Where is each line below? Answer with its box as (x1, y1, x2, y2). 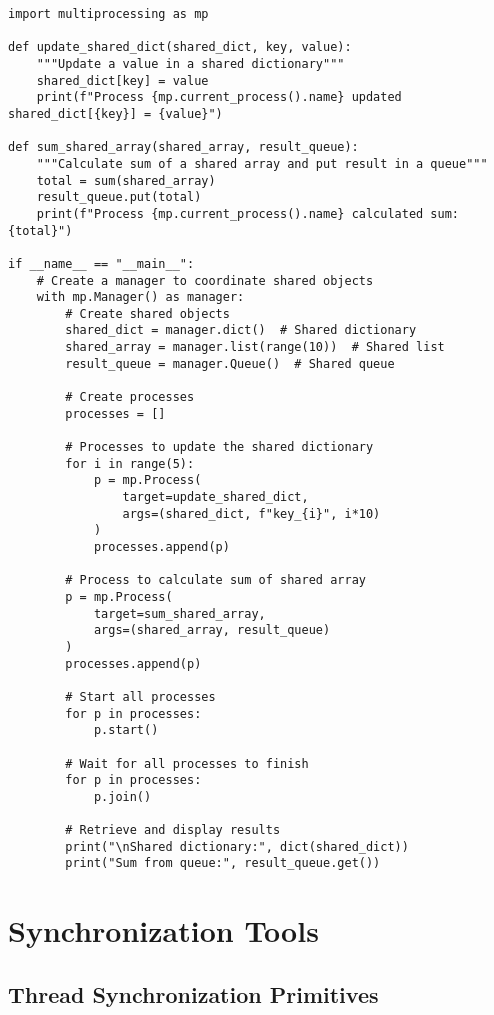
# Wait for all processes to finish (65, 756, 309, 771)
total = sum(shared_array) (36, 173, 216, 188)
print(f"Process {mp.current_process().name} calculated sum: (36, 206, 460, 221)
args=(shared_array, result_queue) (93, 623, 331, 638)
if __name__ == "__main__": (8, 256, 195, 271)
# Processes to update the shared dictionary (65, 440, 374, 455)
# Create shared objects (65, 306, 230, 321)
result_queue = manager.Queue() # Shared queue (65, 356, 395, 371)
